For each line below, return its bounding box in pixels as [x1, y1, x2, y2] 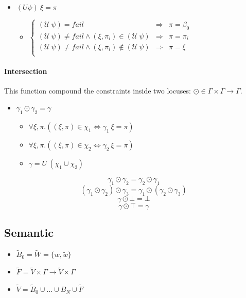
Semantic [4, 225, 54, 240]
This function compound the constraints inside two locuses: [4, 85, 191, 96]
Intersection [4, 65, 47, 76]
